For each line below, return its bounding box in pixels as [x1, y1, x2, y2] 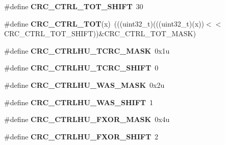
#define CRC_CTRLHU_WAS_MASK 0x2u [4, 79, 165, 90]
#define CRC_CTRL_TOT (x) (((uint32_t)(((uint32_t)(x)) [4, 18, 204, 29]
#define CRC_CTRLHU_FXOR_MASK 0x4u [4, 114, 170, 125]
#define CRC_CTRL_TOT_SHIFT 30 [4, 1, 143, 11]
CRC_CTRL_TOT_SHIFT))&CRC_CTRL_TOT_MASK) [4, 28, 196, 39]
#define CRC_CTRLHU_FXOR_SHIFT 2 [4, 131, 159, 141]
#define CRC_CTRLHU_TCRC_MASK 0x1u [4, 45, 170, 56]
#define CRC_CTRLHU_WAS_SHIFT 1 [4, 96, 154, 107]
